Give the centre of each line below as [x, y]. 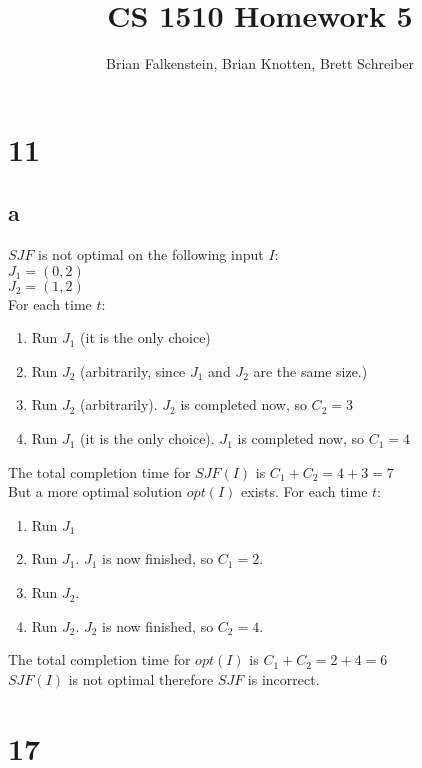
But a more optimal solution [95, 491]
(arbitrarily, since [133, 370]
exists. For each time [304, 491]
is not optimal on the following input [151, 254]
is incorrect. [283, 678]
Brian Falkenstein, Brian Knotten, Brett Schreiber [260, 63]
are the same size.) [310, 370]
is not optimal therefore [141, 678]
